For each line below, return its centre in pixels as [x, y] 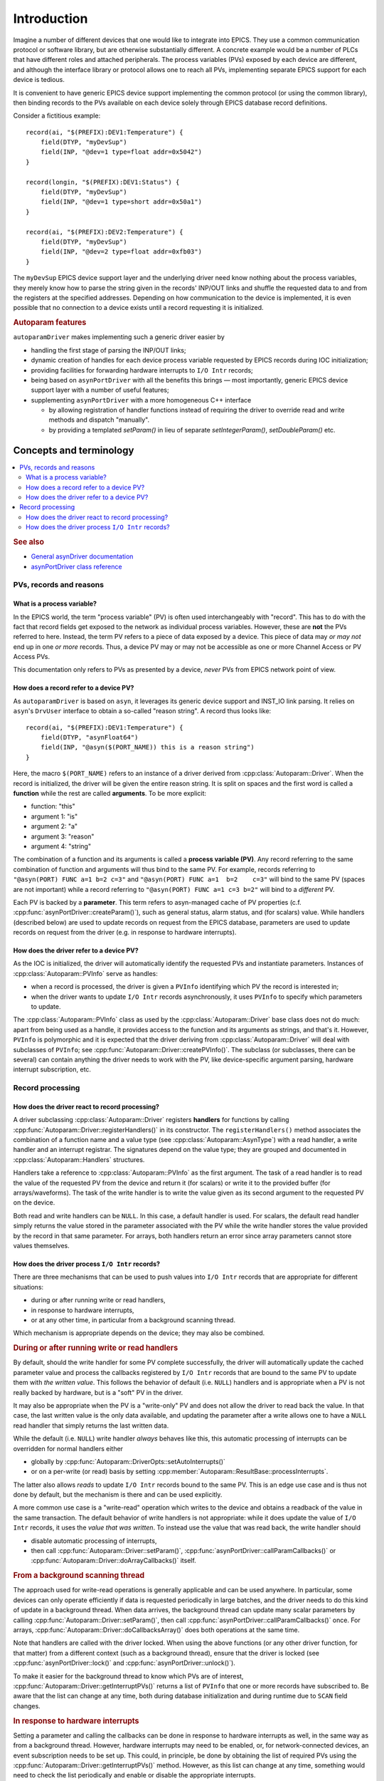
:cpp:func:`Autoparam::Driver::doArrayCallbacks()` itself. [114, 1561]
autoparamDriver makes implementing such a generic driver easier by [119, 337]
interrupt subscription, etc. [52, 1069]
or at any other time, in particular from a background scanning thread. [133, 1320]
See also [28, 541]
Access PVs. [31, 657]
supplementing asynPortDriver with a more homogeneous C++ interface [141, 400]
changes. [27, 1705]
